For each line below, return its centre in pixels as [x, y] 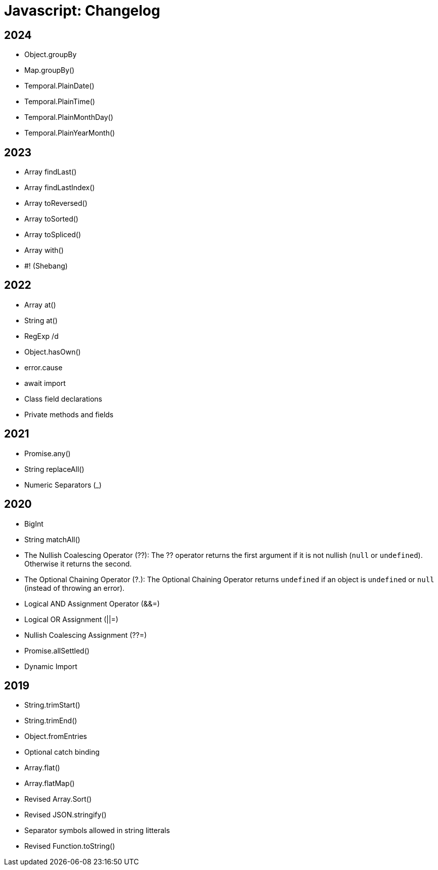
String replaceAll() [54, 469]
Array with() [44, 250]
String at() [41, 320]
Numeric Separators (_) [63, 485]
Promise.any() [48, 453]
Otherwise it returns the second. [78, 563]
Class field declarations [63, 399]
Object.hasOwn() [53, 352]
